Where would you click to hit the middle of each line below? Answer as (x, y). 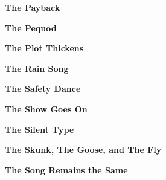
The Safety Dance (43, 88)
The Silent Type (40, 129)
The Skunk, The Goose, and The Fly (83, 149)
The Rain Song (37, 68)
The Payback (33, 7)
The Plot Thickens (44, 48)
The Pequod (31, 27)
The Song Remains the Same (66, 169)
